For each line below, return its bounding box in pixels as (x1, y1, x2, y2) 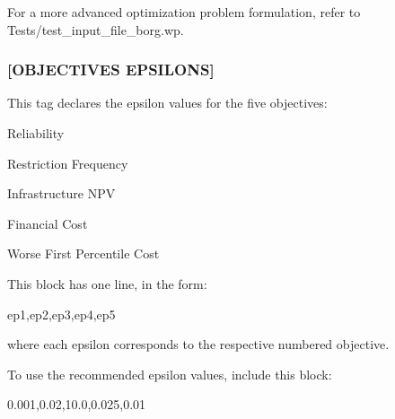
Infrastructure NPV (7, 184, 116, 203)
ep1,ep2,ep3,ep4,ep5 (7, 304, 116, 323)
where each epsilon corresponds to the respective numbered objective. (7, 335, 390, 354)
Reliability (7, 124, 65, 142)
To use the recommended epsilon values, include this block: (7, 364, 332, 383)
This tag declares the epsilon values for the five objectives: (7, 93, 328, 112)
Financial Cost (7, 214, 88, 232)
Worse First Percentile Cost (7, 244, 160, 263)
